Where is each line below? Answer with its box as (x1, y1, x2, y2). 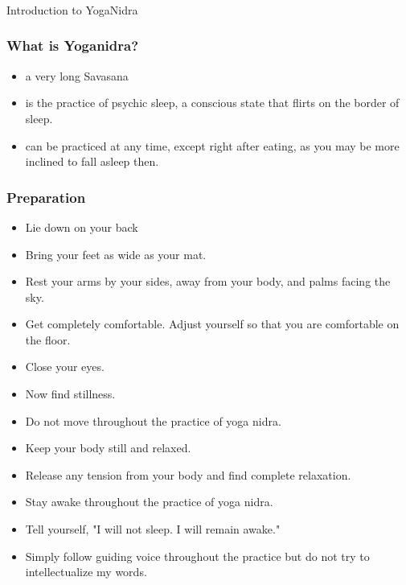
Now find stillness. (25, 385, 116, 402)
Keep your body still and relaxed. (25, 439, 191, 456)
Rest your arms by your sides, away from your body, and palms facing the (25, 273, 391, 290)
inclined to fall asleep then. (25, 153, 159, 170)
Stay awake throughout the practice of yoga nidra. (25, 493, 273, 510)
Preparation (6, 187, 86, 207)
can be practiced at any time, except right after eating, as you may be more (25, 137, 400, 154)
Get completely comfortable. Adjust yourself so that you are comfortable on (25, 315, 400, 332)
